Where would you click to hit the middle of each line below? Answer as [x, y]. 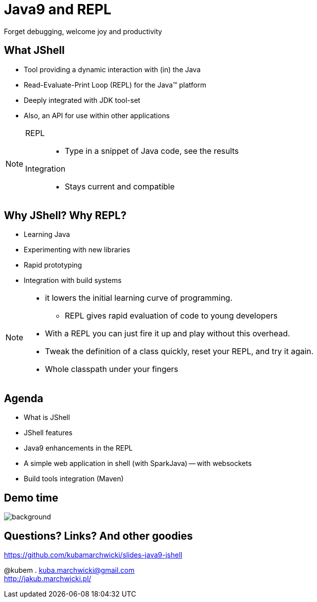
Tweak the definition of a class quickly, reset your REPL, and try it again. [179, 351]
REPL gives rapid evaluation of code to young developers [171, 316]
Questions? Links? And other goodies [98, 536]
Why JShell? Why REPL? [65, 216]
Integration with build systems [73, 280]
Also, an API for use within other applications [97, 115]
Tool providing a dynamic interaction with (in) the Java [112, 69]
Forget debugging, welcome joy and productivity [83, 31]
